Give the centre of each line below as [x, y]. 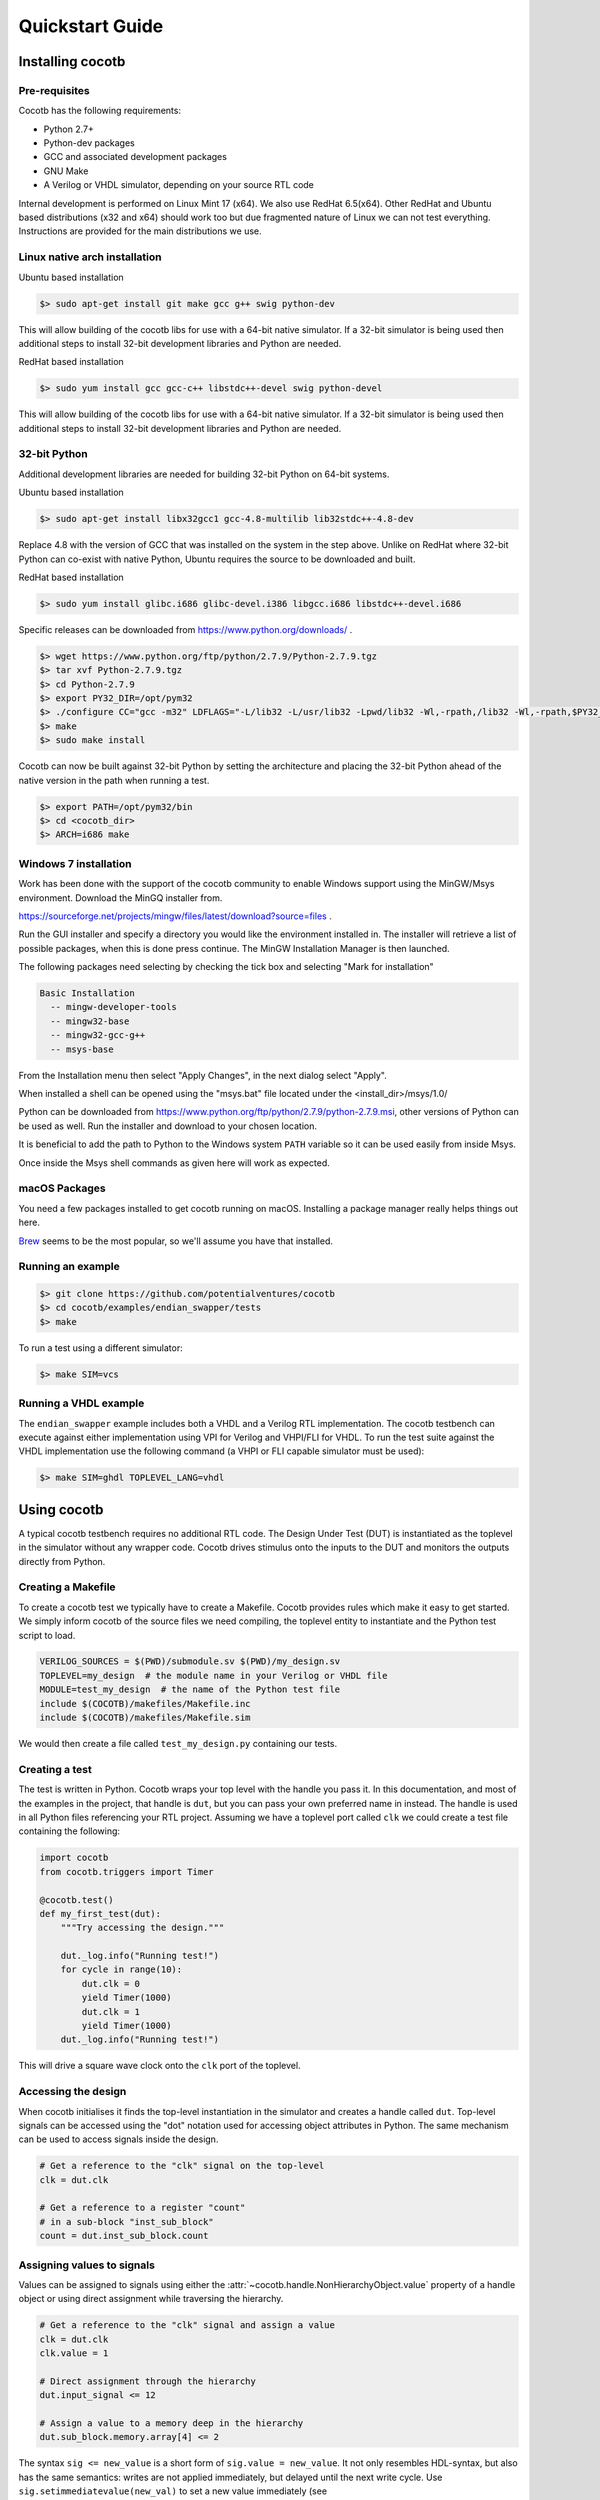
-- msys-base [82, 1049]
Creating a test [55, 1769]
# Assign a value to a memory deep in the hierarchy [171, 2423]
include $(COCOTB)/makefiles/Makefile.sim [145, 1718]
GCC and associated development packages [135, 157]
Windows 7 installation [75, 863]
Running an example [69, 1267]
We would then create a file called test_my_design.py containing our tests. [178, 1744]
